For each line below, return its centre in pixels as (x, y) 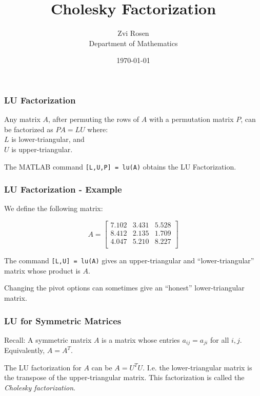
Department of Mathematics (133, 43)
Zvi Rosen (133, 33)
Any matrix (22, 119)
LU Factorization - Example (63, 189)
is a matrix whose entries (141, 339)
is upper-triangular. (42, 149)
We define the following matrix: (54, 208)
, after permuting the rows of (94, 119)
